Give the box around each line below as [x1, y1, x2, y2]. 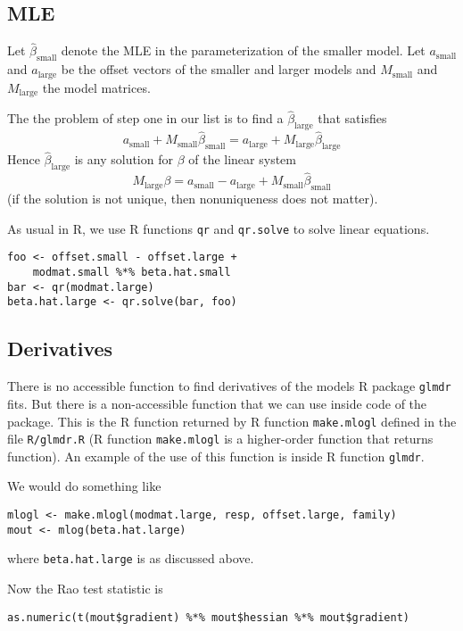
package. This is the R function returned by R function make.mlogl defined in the [7, 411, 457, 430]
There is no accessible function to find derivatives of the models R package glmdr [7, 377, 451, 395]
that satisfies [318, 109, 387, 128]
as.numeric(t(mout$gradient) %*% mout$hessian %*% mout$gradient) [7, 610, 410, 624]
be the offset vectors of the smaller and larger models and [61, 60, 376, 79]
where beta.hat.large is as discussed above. [7, 549, 254, 568]
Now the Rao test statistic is [7, 579, 163, 598]
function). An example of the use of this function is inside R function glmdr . [7, 446, 425, 465]
